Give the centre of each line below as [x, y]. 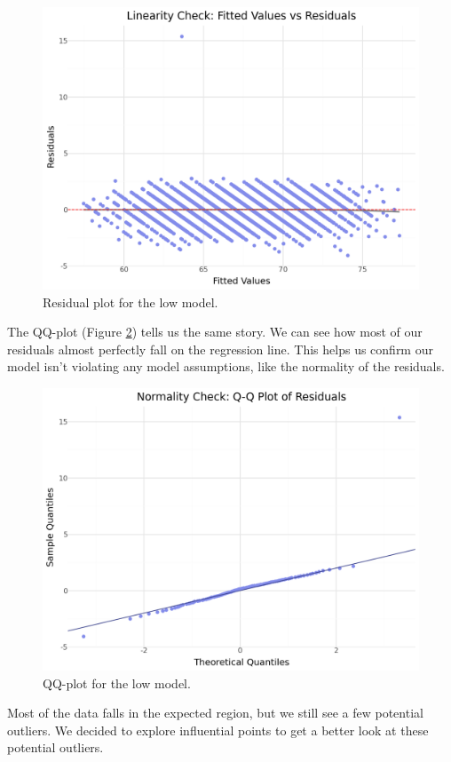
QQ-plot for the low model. [117, 683]
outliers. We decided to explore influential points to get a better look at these [218, 730]
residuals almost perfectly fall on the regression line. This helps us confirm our [220, 349]
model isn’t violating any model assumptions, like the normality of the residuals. [226, 366]
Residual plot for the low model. [131, 302]
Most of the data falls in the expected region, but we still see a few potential [215, 713]
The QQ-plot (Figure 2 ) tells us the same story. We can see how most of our [215, 332]
